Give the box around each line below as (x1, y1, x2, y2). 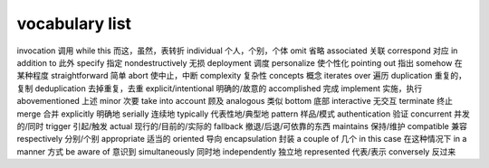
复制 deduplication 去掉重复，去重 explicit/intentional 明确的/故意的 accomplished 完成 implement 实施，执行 (16, 82, 423, 94)
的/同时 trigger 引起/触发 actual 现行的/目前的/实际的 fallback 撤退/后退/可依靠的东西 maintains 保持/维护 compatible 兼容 (16, 120, 468, 131)
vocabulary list (16, 14, 131, 33)
